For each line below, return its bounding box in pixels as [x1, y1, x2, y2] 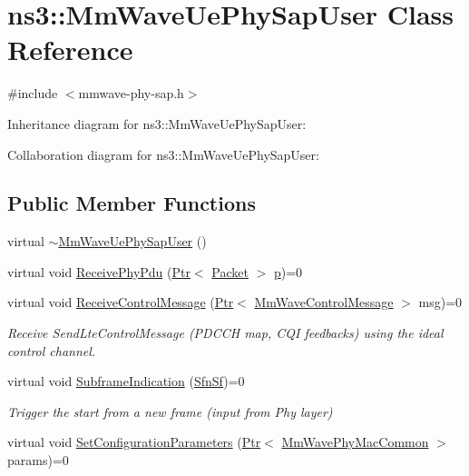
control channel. [7, 341, 96, 360]
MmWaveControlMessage [254, 293, 394, 312]
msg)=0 [418, 293, 463, 312]
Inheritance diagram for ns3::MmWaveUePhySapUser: [7, 114, 307, 133]
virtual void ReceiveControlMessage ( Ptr [7, 293, 234, 312]
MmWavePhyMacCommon [281, 432, 429, 451]
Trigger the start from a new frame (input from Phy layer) [7, 402, 333, 421]
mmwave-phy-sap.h [78, 84, 184, 103]
